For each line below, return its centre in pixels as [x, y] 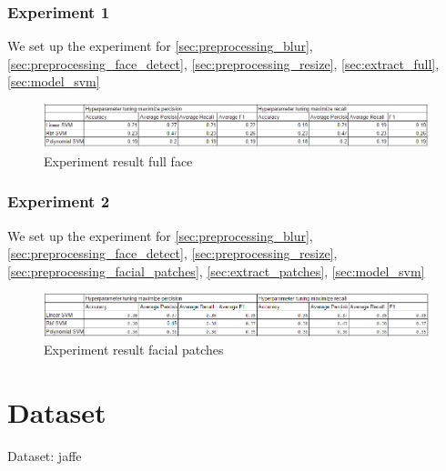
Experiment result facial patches [134, 350]
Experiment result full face [118, 160]
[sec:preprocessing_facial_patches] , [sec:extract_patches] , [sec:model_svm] [216, 271]
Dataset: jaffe [45, 456]
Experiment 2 [59, 201]
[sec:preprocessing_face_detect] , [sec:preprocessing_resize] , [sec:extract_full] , [223, 63]
